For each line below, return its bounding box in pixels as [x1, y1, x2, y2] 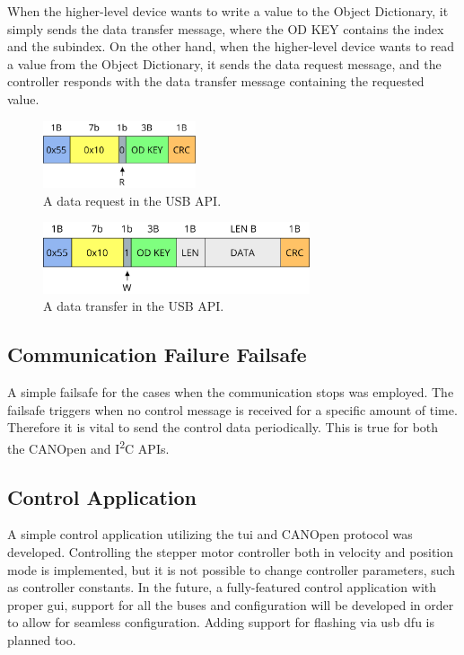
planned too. [7, 631, 76, 649]
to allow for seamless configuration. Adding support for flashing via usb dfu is [7, 613, 435, 632]
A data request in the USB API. [43, 190, 222, 209]
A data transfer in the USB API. [43, 297, 224, 315]
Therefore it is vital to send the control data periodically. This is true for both [7, 418, 439, 437]
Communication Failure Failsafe [7, 341, 307, 368]
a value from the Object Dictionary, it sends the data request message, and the [7, 54, 442, 73]
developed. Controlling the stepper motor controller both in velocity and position [7, 543, 454, 562]
